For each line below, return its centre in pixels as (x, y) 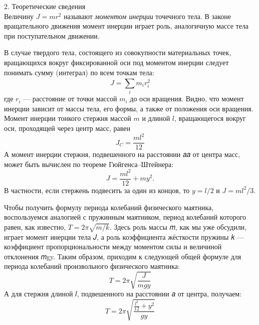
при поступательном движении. (52, 35)
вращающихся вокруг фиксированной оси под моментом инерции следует (116, 62)
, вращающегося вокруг (210, 118)
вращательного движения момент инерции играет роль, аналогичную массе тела (126, 26)
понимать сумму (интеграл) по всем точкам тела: (79, 72)
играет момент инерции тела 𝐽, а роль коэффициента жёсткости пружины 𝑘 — (124, 236)
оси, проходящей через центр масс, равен (67, 128)
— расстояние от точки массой (70, 99)
